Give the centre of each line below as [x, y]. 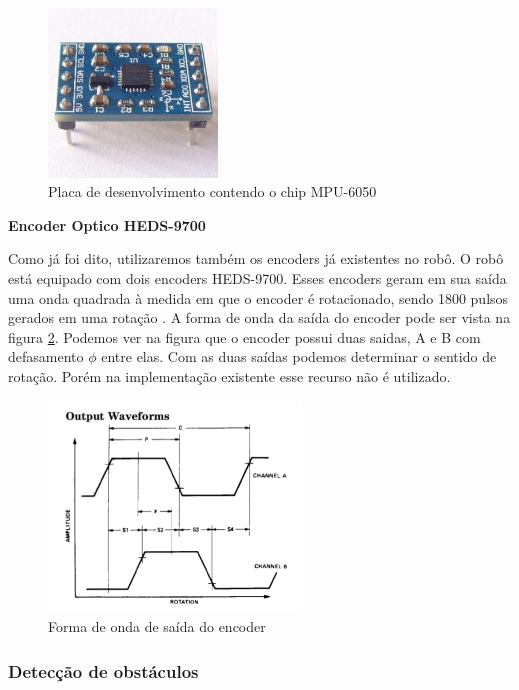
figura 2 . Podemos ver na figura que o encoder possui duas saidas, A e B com [244, 336]
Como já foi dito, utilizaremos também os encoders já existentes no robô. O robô [256, 258]
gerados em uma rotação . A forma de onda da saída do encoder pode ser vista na [259, 317]
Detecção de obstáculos [103, 670]
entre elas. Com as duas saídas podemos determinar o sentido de [299, 356]
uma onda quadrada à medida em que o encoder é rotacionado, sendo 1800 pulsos [258, 297]
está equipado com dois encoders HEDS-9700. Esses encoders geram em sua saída [257, 277]
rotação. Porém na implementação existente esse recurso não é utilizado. [229, 375]
